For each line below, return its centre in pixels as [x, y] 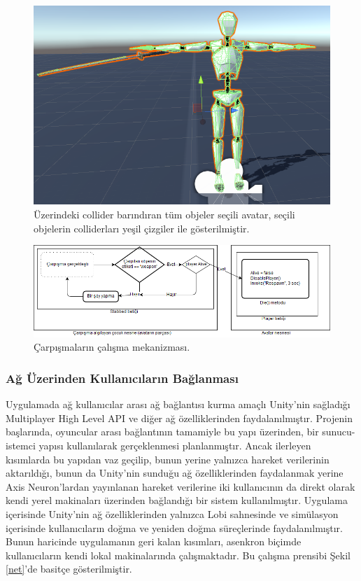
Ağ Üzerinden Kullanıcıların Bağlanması [122, 378]
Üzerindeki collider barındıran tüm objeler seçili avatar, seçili [164, 214]
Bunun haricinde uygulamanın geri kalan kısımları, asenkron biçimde [154, 541]
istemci [21, 445]
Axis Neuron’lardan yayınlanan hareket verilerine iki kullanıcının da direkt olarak [180, 486]
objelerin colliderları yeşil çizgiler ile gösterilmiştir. [142, 228]
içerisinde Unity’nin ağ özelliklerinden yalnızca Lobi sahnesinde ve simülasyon [172, 513]
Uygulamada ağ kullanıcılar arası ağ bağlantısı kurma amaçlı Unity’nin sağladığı [178, 404]
